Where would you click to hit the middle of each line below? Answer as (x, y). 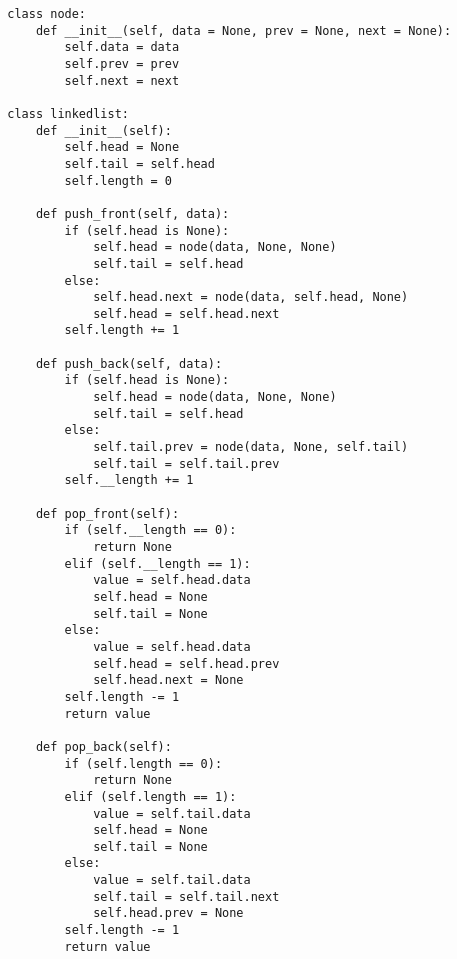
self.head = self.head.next (186, 313)
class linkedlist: (68, 113)
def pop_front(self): (107, 513)
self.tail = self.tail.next (186, 896)
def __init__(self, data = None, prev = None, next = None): (243, 30)
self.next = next (122, 80)
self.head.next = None (168, 680)
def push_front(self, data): (132, 213)
